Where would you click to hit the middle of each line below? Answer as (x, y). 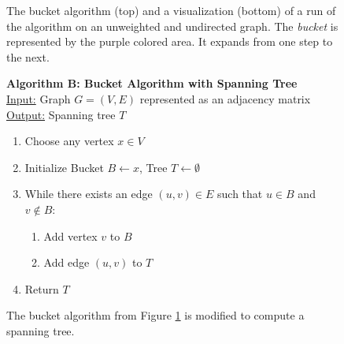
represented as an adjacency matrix (225, 98)
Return (42, 288)
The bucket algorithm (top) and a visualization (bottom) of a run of (171, 10)
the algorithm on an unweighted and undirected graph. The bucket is (172, 26)
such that (240, 194)
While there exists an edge (89, 194)
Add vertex (70, 236)
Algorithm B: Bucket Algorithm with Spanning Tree (152, 83)
